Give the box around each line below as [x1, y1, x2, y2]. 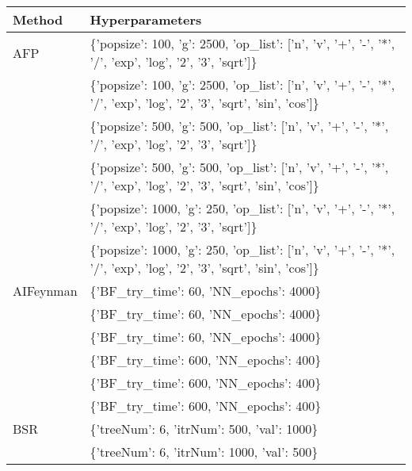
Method [13, 10, 63, 29]
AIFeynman [13, 281, 78, 300]
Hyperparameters [90, 10, 202, 29]
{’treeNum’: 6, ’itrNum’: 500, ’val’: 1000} [90, 419, 319, 438]
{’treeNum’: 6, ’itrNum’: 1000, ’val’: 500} [90, 442, 319, 461]
